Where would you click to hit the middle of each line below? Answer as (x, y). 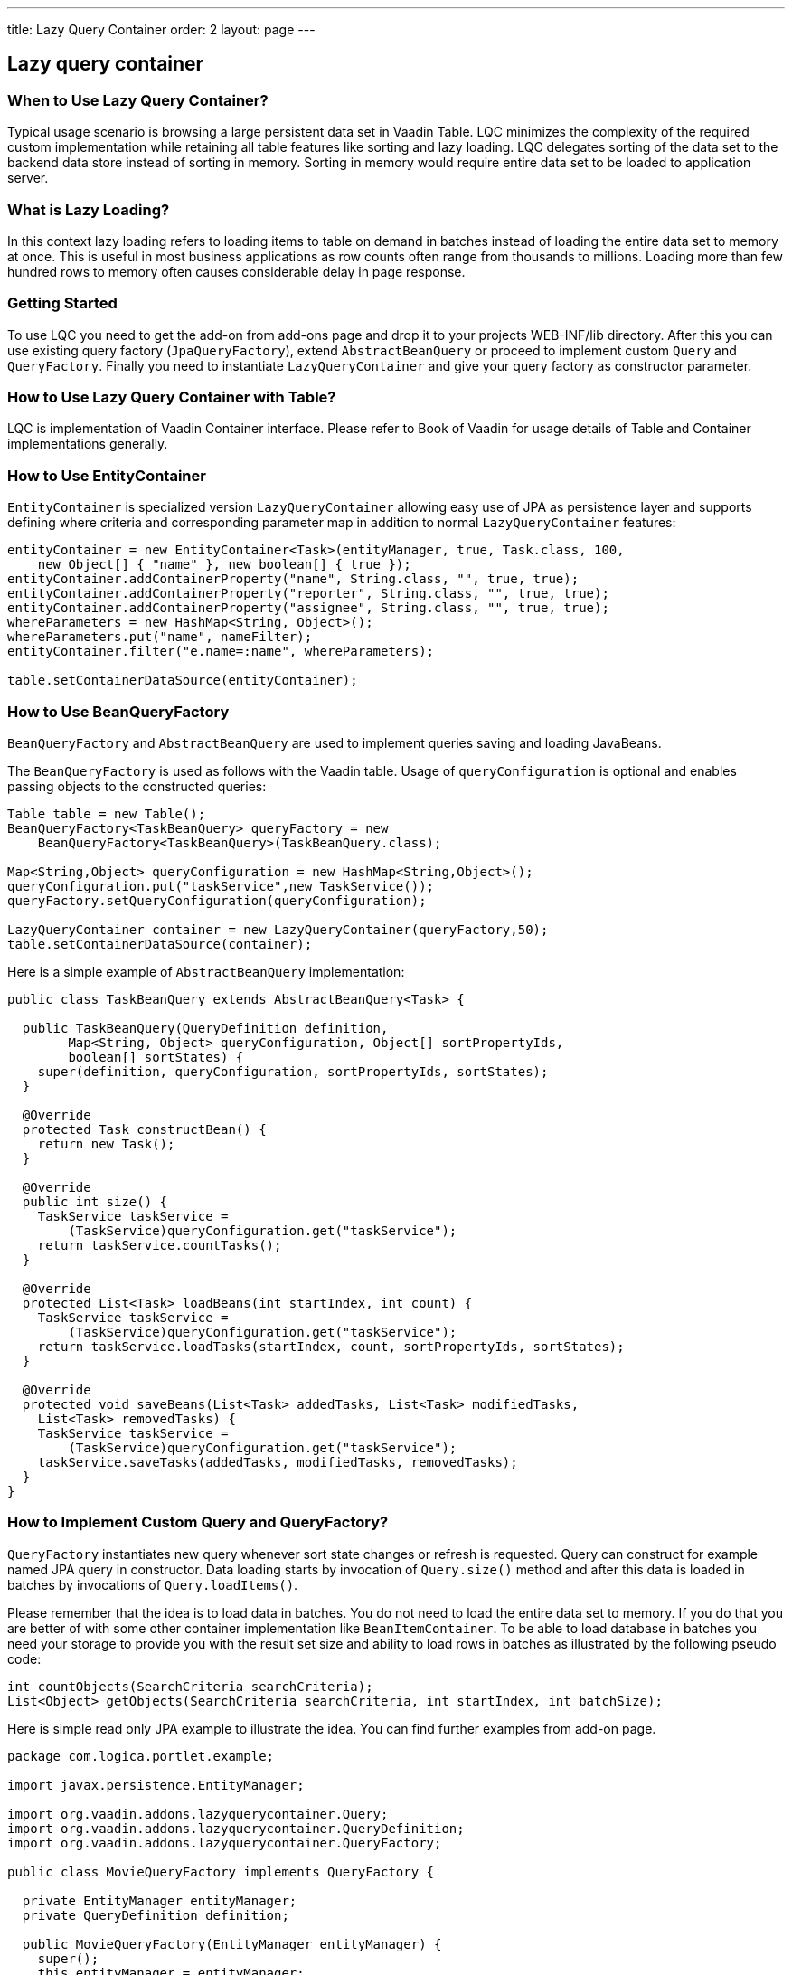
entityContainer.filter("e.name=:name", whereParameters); (221, 652)
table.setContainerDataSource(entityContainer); (183, 680)
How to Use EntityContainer (107, 475)
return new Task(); (106, 1143)
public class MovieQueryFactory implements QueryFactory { (221, 1871)
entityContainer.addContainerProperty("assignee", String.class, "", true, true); (308, 608)
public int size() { (95, 1201)
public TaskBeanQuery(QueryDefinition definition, (205, 1028)
